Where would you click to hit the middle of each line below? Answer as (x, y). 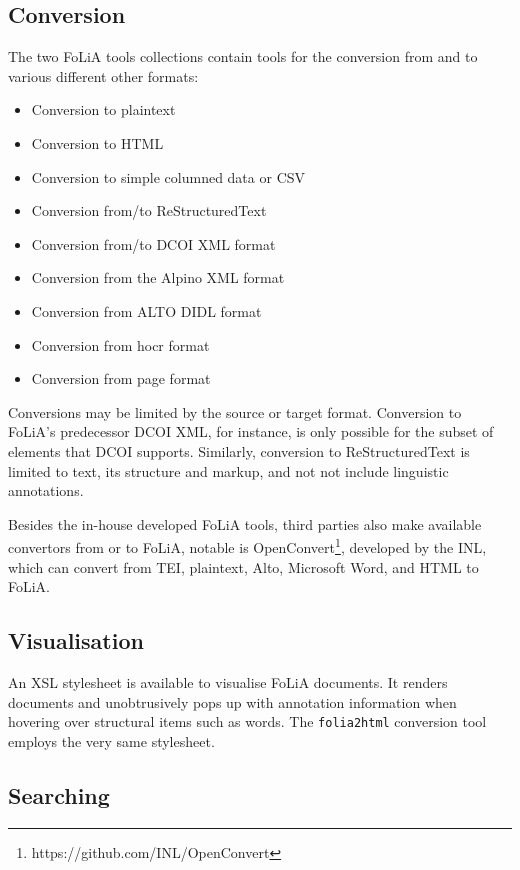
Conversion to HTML (97, 142)
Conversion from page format (121, 378)
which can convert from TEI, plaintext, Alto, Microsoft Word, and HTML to (243, 566)
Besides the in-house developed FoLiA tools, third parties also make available (245, 523)
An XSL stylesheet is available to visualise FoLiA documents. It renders (228, 681)
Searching (59, 794)
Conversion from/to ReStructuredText (149, 210)
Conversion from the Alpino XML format (158, 277)
